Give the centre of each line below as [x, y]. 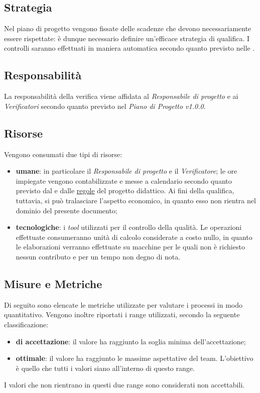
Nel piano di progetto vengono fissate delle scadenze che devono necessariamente [128, 28]
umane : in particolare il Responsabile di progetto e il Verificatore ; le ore [126, 171]
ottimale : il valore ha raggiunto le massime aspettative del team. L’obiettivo [135, 358]
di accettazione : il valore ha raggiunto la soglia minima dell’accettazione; [131, 341]
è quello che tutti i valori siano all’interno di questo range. [105, 368]
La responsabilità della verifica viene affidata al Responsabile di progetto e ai [121, 96]
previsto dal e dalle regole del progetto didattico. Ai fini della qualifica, [125, 190]
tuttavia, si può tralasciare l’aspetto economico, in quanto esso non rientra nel [136, 200]
